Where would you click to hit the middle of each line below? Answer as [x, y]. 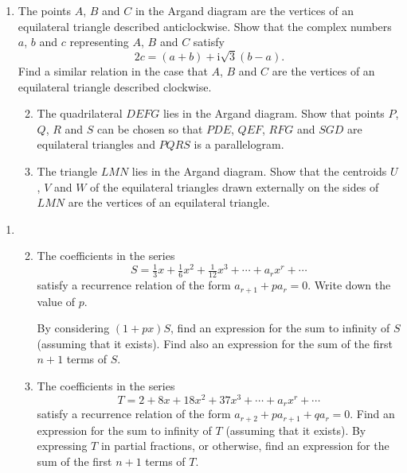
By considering [73, 328]
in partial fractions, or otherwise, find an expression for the [245, 446]
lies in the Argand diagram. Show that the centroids [259, 171]
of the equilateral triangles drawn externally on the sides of [235, 186]
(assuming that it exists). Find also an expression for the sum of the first [215, 343]
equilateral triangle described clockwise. [115, 86]
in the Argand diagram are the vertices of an [244, 10]
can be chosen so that [150, 128]
